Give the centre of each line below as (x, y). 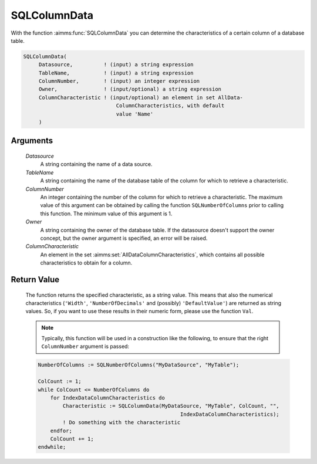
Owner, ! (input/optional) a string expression (130, 89)
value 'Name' (135, 114)
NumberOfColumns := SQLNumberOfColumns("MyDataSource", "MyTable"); (139, 365)
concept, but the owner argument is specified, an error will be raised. (124, 238)
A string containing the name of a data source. (96, 164)
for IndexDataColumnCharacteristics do (108, 398)
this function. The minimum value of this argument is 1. (106, 214)
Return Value (35, 280)
